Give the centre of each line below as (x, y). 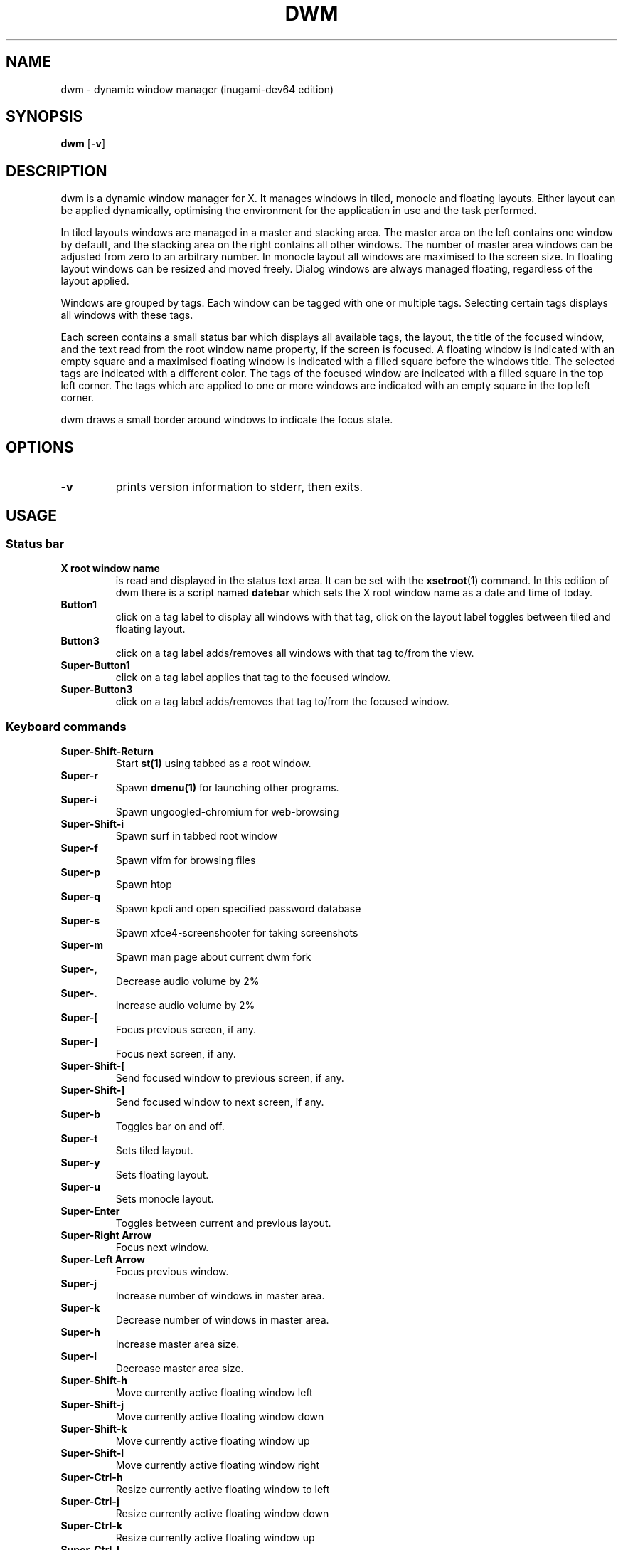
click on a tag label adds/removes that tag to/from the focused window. (282, 702)
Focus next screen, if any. (176, 1054)
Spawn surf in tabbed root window (196, 836)
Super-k (80, 1308)
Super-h (80, 1332)
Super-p (81, 872)
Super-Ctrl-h (92, 1477)
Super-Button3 (97, 690)
